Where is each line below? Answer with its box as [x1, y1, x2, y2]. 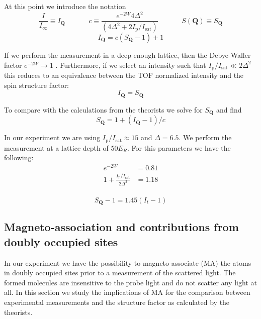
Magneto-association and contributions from [4, 219, 239, 235]
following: [4, 152, 34, 163]
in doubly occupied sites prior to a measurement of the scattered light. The [4, 267, 236, 278]
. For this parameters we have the [127, 142, 231, 153]
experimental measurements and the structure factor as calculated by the [4, 296, 230, 307]
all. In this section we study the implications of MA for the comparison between [4, 287, 250, 297]
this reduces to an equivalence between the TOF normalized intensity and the [4, 70, 244, 80]
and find [216, 104, 242, 115]
